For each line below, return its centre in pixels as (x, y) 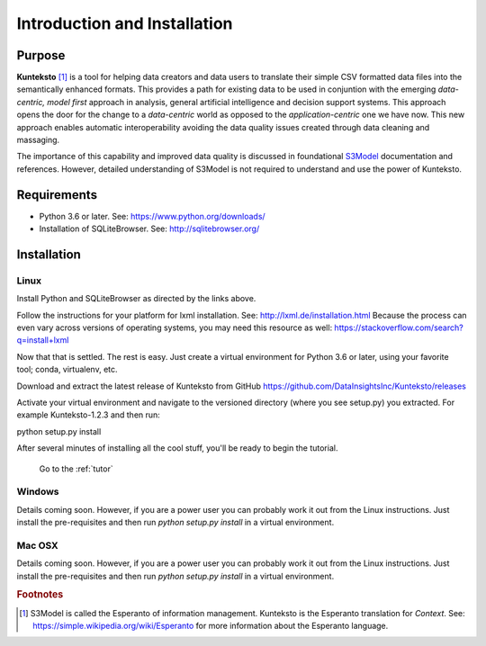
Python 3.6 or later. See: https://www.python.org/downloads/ (152, 216)
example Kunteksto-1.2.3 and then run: (89, 415)
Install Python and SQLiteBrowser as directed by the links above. (136, 299)
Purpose (41, 55)
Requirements (57, 195)
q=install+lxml (43, 340)
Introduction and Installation (125, 23)
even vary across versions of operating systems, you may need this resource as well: (175, 327)
